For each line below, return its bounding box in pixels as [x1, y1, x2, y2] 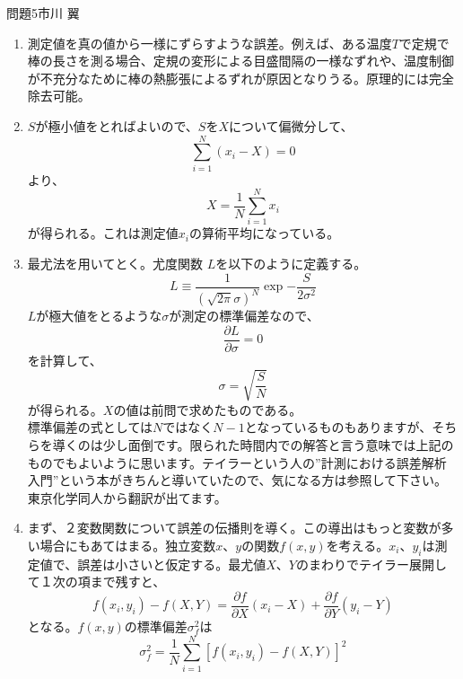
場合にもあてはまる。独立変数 [39, 535, 216, 554]
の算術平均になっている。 [188, 224, 340, 242]
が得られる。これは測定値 [27, 224, 179, 242]
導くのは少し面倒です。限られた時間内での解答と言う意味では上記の [52, 435, 454, 454]
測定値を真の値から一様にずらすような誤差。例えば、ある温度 [27, 33, 392, 52]
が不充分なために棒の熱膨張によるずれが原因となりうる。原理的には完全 [27, 68, 454, 87]
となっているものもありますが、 [244, 418, 432, 436]
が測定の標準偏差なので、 [169, 306, 319, 324]
